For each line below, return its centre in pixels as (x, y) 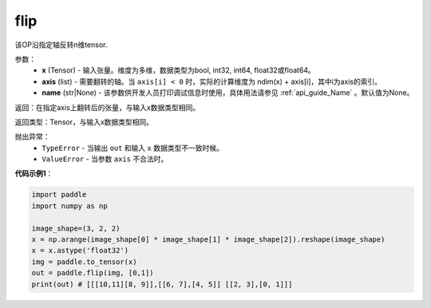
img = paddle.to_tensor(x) (84, 262)
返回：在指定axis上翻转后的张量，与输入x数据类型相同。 (107, 107)
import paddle (59, 195)
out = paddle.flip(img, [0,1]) (93, 273)
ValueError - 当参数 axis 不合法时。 (105, 159)
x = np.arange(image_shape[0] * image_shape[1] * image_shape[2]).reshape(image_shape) (208, 239)
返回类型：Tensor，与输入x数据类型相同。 (84, 122)
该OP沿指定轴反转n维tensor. (61, 45)
